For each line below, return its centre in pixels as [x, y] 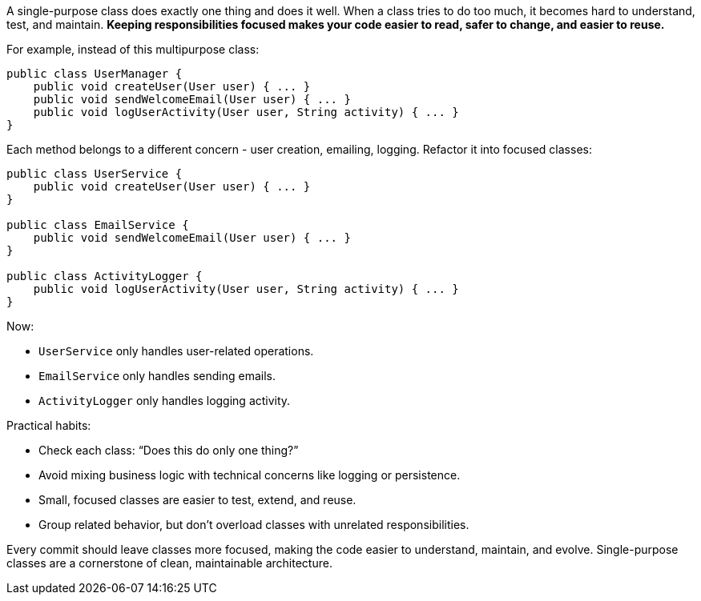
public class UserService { [95, 174]
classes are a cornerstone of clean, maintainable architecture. [169, 563]
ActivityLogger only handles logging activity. [165, 401]
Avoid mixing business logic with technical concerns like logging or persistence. [250, 475]
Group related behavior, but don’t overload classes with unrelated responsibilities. [254, 525]
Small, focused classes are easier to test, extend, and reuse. [197, 500]
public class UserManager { [95, 74]
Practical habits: [49, 425]
